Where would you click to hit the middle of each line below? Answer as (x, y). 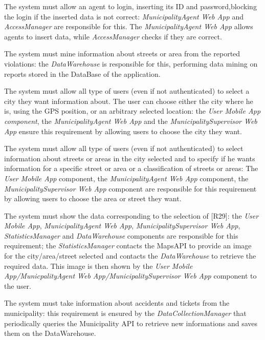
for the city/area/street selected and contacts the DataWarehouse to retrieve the (130, 256)
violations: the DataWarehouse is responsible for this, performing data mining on (131, 63)
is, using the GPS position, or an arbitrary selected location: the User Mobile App (132, 111)
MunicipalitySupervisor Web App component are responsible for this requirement (130, 188)
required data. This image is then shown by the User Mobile (98, 265)
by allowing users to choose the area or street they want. (93, 198)
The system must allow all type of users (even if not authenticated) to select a (127, 91)
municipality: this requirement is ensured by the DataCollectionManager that (125, 313)
